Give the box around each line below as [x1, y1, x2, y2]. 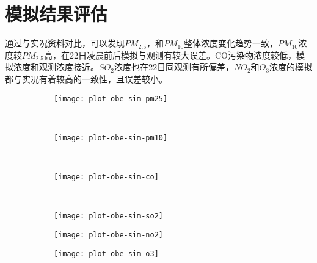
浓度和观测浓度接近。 [13, 60, 99, 73]
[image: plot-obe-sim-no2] [54, 230, 163, 239]
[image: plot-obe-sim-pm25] [54, 94, 168, 103]
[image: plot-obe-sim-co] [54, 173, 159, 181]
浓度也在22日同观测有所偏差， [114, 60, 234, 73]
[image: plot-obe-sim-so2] [54, 212, 163, 221]
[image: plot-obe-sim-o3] [54, 249, 159, 258]
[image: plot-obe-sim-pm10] [54, 133, 168, 142]
